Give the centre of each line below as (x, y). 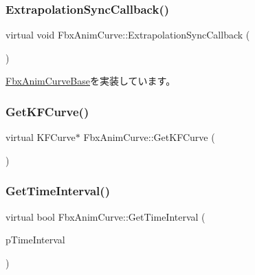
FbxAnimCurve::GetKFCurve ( (149, 137)
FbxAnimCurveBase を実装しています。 (91, 81)
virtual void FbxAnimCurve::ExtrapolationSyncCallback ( (128, 35)
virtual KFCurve (41, 137)
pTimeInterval (35, 240)
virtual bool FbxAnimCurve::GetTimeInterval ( (106, 216)
